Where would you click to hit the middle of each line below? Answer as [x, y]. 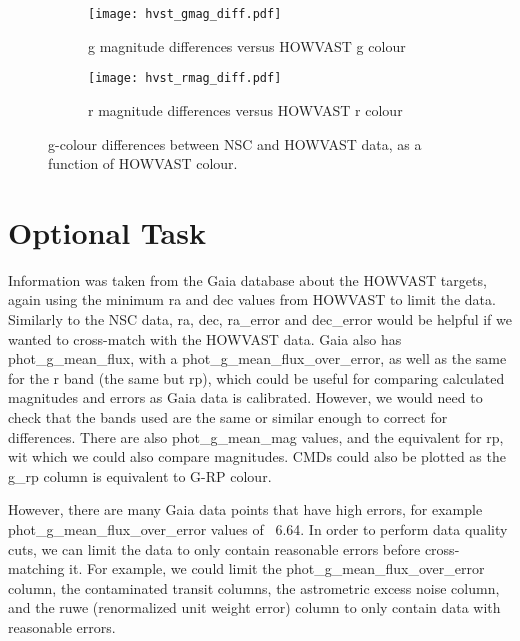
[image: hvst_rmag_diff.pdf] [185, 78]
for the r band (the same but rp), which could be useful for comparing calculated [256, 377]
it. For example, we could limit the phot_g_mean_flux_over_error [277, 568]
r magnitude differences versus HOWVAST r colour [245, 109]
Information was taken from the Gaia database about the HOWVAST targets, [247, 279]
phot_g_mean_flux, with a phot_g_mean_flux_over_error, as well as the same [257, 358]
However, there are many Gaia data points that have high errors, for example [245, 509]
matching [36, 568]
